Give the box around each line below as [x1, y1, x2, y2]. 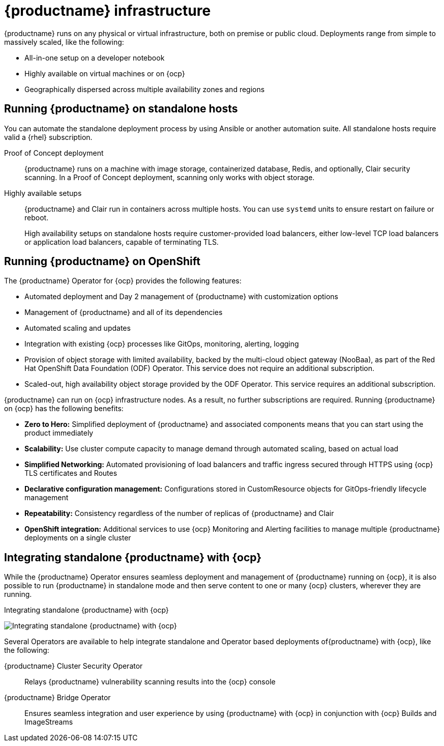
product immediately [24, 428, 94, 438]
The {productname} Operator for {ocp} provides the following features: [4, 276, 242, 285]
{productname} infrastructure [4, 2, 211, 19]
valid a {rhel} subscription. [4, 132, 93, 141]
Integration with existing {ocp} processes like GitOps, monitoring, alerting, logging [24, 339, 299, 349]
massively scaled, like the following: [4, 37, 124, 46]
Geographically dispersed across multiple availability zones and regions [24, 84, 265, 94]
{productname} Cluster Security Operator [4, 662, 143, 671]
